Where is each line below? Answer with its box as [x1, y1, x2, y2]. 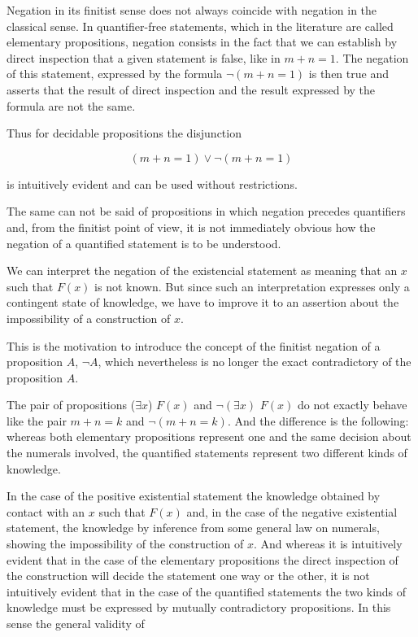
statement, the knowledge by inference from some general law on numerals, [7, 519, 380, 536]
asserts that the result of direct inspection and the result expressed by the [7, 81, 376, 98]
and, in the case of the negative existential [186, 503, 398, 520]
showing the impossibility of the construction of [7, 535, 244, 552]
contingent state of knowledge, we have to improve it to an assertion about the [7, 294, 399, 311]
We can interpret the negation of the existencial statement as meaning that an [7, 262, 398, 279]
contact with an [7, 503, 85, 520]
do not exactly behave [297, 396, 407, 413]
